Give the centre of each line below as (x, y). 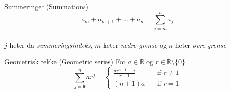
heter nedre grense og (135, 45)
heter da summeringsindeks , (51, 45)
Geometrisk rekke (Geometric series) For (65, 61)
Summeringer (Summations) (47, 6)
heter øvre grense (200, 45)
